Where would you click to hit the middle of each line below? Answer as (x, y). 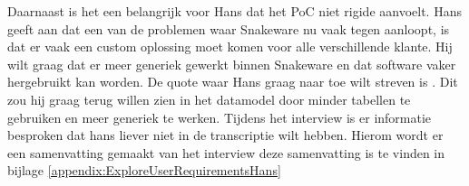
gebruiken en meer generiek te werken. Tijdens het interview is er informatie (220, 117)
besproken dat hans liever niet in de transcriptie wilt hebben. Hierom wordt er (225, 135)
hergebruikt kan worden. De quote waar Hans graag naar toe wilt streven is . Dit (233, 82)
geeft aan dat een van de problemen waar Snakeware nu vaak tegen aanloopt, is (229, 28)
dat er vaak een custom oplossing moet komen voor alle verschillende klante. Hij (230, 46)
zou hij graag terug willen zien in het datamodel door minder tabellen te (209, 99)
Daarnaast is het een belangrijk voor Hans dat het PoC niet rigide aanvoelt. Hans (234, 11)
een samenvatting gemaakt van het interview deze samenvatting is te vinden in (226, 152)
